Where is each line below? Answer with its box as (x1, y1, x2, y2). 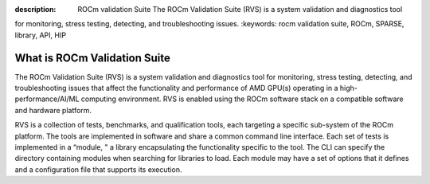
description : (14, 5, 57, 14)
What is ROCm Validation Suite (14, 51, 171, 65)
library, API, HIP (14, 30, 67, 40)
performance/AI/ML (14, 94, 80, 104)
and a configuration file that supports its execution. (14, 164, 182, 174)
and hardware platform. (14, 105, 92, 115)
